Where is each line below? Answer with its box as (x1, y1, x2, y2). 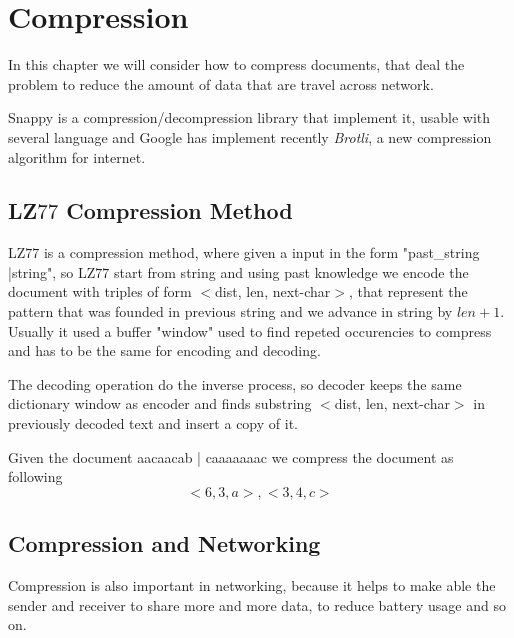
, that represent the (348, 281, 468, 302)
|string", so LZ (8, 261, 96, 282)
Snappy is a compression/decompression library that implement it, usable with (8, 107, 491, 128)
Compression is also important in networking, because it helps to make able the (8, 575, 496, 596)
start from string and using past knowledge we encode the (113, 261, 469, 282)
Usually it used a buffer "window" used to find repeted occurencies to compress (8, 320, 492, 341)
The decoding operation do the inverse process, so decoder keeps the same (8, 373, 462, 394)
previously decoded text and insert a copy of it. (8, 413, 298, 434)
